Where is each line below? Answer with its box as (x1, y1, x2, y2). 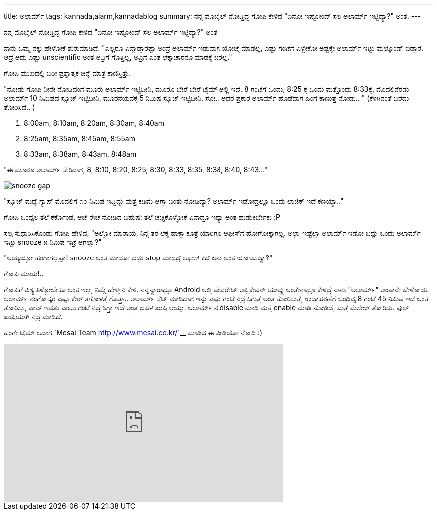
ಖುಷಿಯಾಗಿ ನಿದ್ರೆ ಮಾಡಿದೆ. (4, 312, 63, 321)
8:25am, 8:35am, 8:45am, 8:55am (24, 134, 135, 143)
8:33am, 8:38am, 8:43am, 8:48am (24, 150, 137, 158)
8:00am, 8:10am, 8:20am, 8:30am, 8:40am (24, 119, 164, 127)
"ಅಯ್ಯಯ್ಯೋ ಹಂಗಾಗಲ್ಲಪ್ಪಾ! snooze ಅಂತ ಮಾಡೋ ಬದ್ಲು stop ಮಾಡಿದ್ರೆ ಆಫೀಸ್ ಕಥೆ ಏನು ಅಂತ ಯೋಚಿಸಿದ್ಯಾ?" (4, 254, 273, 262)
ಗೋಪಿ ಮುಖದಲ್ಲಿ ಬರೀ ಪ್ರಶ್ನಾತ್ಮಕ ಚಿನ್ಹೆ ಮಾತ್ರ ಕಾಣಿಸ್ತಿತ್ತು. (4, 69, 131, 77)
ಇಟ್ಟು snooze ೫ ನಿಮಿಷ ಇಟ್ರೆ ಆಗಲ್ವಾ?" (4, 238, 102, 246)
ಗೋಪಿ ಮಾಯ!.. (4, 269, 44, 278)
